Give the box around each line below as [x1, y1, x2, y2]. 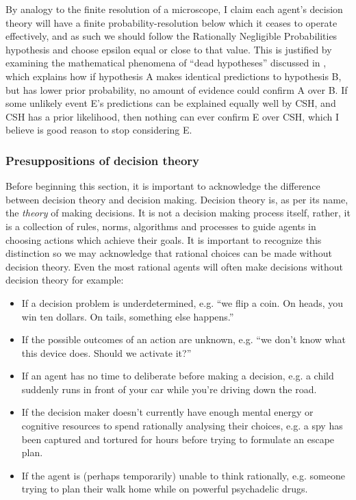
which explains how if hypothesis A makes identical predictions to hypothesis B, [5, 68, 342, 83]
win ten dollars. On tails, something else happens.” [21, 309, 234, 323]
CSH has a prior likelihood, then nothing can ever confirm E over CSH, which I [5, 109, 339, 123]
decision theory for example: [5, 273, 124, 287]
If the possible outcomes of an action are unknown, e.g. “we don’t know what [21, 332, 346, 347]
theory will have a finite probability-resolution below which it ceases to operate [5, 15, 338, 29]
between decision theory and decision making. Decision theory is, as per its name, [5, 192, 348, 206]
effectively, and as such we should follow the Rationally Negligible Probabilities [5, 29, 338, 43]
